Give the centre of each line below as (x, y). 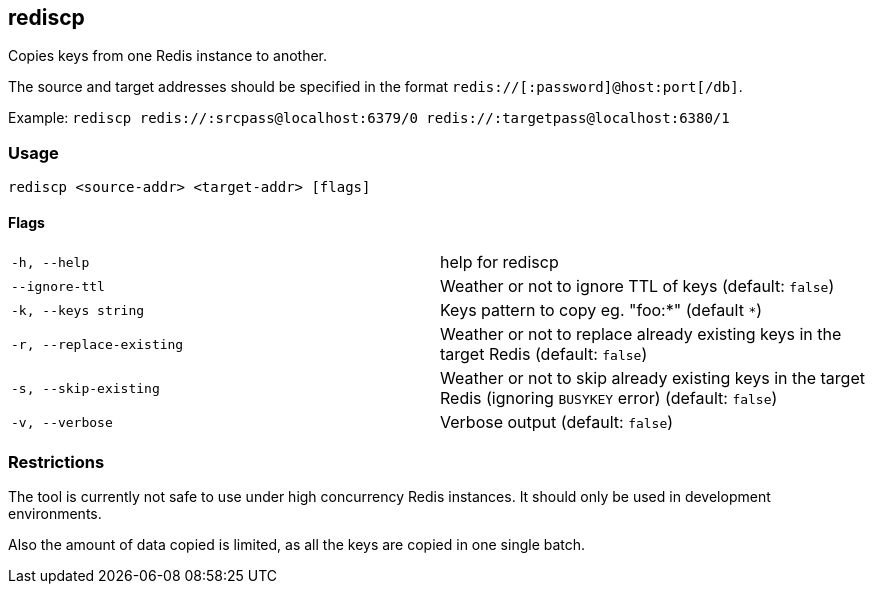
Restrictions (56, 461)
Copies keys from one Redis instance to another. (168, 56)
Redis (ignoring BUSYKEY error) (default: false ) (609, 398)
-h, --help (50, 262)
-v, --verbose (62, 422)
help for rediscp (499, 262)
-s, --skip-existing (85, 388)
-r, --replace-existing (97, 344)
